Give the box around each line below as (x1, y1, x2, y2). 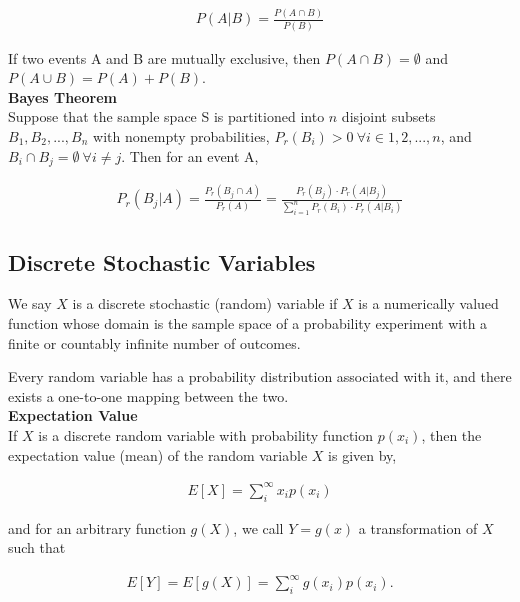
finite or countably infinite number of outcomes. (8, 332, 301, 353)
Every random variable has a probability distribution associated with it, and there (8, 366, 512, 387)
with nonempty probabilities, (93, 126, 270, 147)
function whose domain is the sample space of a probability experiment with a (8, 313, 488, 334)
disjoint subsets (341, 106, 436, 127)
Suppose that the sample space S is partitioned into (8, 106, 325, 127)
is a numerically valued (358, 293, 499, 314)
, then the (421, 425, 482, 446)
